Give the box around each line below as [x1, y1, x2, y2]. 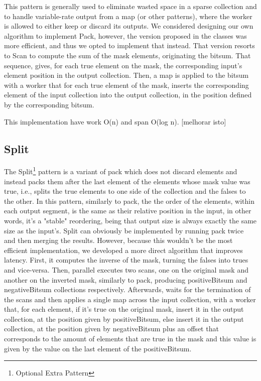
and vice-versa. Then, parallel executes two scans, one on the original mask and [4, 264, 248, 275]
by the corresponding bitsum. [4, 99, 94, 109]
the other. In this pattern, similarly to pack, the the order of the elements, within [4, 195, 254, 206]
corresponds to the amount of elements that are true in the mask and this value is [4, 333, 256, 344]
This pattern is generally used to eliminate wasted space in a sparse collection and [4, 1, 257, 11]
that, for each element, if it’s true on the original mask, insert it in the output [4, 304, 244, 314]
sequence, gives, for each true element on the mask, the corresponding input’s [4, 60, 242, 70]
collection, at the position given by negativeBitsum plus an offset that [4, 323, 219, 334]
